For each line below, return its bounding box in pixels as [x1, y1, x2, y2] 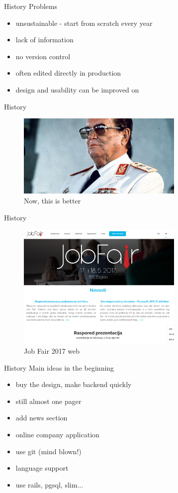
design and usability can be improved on [15, 84, 139, 95]
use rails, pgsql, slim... [15, 479, 84, 490]
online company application [15, 429, 99, 439]
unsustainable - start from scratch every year [15, 17, 153, 28]
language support [15, 463, 69, 473]
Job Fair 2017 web [24, 346, 80, 356]
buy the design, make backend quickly [15, 379, 132, 390]
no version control [15, 51, 71, 61]
